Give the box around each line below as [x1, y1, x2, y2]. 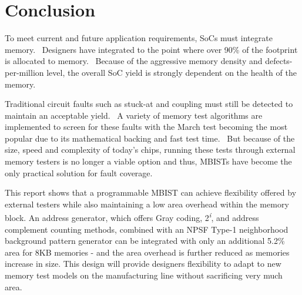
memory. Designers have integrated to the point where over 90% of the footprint [5, 43, 298, 55]
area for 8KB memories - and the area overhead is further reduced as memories [5, 246, 290, 258]
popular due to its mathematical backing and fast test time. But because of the [5, 132, 295, 144]
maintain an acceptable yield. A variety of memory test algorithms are [5, 109, 263, 121]
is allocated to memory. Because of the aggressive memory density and [5, 55, 263, 67]
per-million [5, 66, 44, 78]
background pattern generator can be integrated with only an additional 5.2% [5, 234, 285, 247]
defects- [265, 55, 293, 67]
